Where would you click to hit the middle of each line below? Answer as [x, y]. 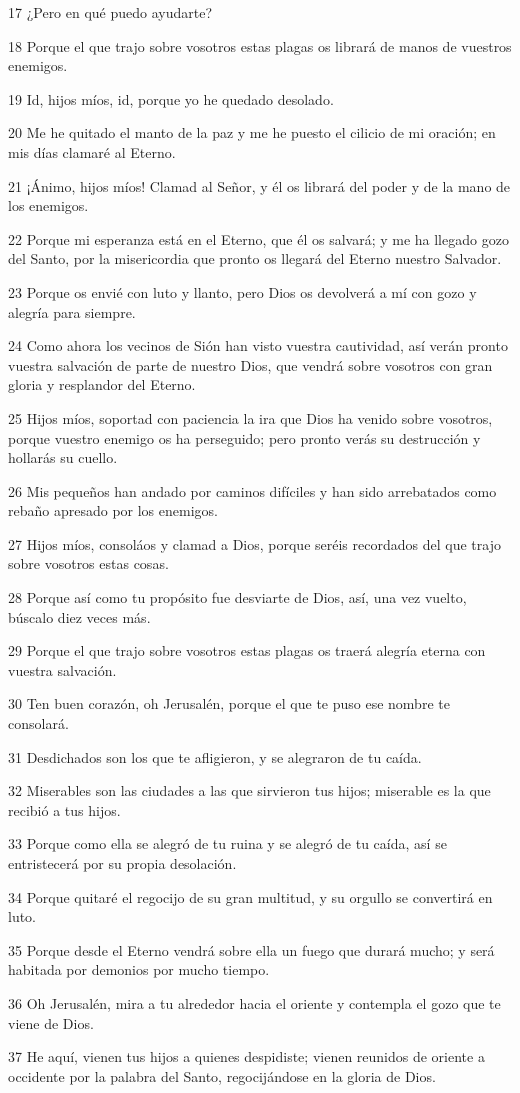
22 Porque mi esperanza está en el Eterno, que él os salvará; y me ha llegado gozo [258, 238]
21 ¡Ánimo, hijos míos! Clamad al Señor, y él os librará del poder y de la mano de [259, 185]
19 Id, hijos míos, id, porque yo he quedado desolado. [171, 98]
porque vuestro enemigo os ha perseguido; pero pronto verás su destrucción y [244, 437]
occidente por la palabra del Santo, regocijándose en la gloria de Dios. [222, 1075]
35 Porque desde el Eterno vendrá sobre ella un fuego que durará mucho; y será [251, 949]
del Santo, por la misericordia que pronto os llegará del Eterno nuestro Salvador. [255, 258]
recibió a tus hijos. [64, 809]
